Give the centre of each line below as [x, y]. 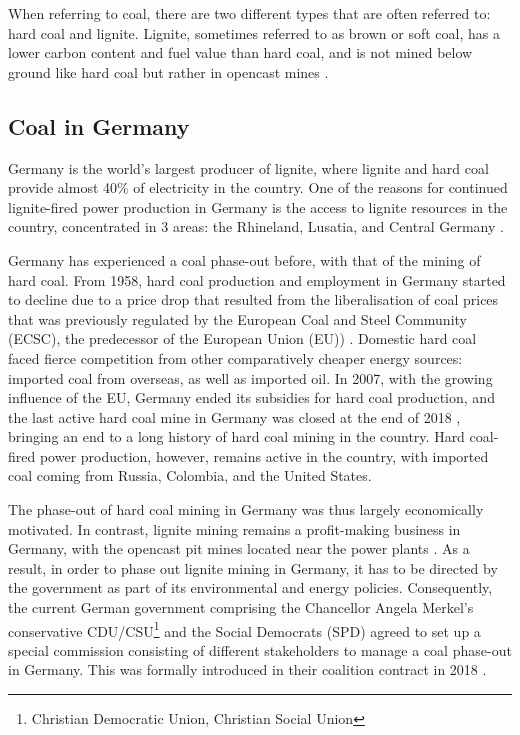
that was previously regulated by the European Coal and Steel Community [237, 318]
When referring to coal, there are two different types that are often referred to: [249, 13]
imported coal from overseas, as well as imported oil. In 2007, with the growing [250, 377]
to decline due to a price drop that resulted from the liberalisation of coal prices [253, 299]
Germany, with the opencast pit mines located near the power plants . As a [239, 548]
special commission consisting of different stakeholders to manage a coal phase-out [260, 649]
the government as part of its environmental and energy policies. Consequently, [250, 587]
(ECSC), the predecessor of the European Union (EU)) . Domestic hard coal [242, 338]
